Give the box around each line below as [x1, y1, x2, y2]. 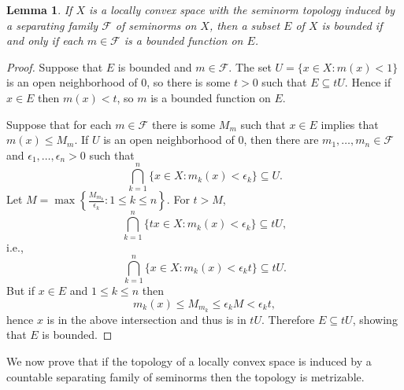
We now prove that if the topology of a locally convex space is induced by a [6, 352, 372, 369]
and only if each [6, 32, 83, 49]
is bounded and [117, 58, 192, 75]
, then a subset [209, 17, 280, 33]
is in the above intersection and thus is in [46, 311, 246, 327]
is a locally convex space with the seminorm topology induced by [89, 2, 395, 17]
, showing [352, 311, 398, 327]
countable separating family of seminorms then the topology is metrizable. [6, 368, 365, 384]
